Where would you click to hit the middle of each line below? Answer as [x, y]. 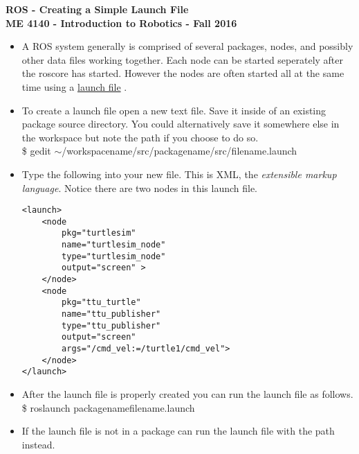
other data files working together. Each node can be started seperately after [183, 59]
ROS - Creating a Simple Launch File [97, 9]
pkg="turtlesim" [99, 233]
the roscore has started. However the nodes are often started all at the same [183, 73]
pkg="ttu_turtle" [101, 303]
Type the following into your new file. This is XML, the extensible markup [179, 174]
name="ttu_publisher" [111, 314]
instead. [38, 444]
